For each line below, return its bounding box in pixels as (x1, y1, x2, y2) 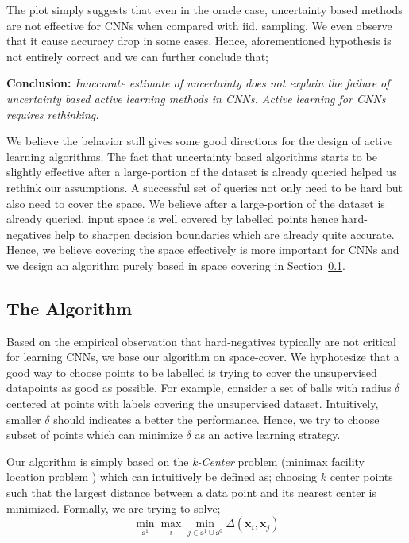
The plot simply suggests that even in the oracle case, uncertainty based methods (6, 2, 403, 17)
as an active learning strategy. (195, 426, 341, 443)
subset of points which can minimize (6, 426, 183, 443)
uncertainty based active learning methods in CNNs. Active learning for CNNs (6, 90, 386, 106)
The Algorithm (6, 295, 133, 320)
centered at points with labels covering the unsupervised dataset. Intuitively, (6, 395, 379, 412)
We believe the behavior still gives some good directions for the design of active (6, 133, 393, 149)
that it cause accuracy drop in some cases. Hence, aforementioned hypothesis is (6, 33, 392, 49)
